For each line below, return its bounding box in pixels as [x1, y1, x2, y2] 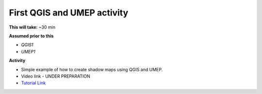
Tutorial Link [21, 80, 46, 86]
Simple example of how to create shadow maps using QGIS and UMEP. [21, 66, 163, 72]
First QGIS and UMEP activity [9, 7, 129, 18]
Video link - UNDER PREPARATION [21, 73, 91, 79]
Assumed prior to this [9, 33, 54, 39]
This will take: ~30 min [9, 24, 56, 30]
